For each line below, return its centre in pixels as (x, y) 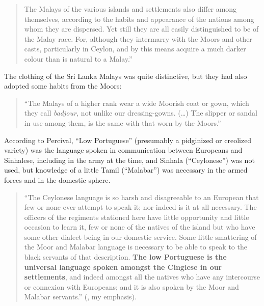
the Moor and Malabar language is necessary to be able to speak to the (136, 247)
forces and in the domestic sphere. (57, 179)
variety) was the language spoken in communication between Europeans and (123, 150)
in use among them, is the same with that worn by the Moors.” (123, 122)
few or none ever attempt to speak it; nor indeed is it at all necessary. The (140, 207)
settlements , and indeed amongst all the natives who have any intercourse (142, 277)
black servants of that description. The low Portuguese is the (125, 257)
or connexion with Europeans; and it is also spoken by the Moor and (131, 286)
